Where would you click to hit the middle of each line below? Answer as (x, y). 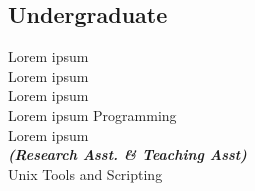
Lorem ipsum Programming (92, 114)
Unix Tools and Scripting (85, 173)
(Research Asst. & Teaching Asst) (127, 154)
